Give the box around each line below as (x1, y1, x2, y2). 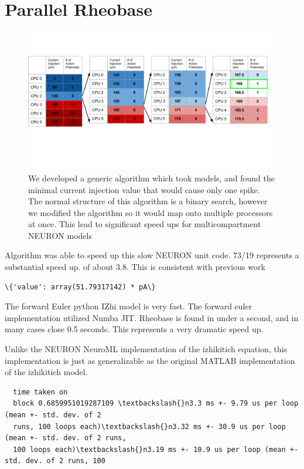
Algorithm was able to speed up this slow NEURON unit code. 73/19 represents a (5, 249, 299, 261)
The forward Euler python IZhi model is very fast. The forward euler (5, 300, 252, 312)
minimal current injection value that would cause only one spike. (28, 183, 260, 195)
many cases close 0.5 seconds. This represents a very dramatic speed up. (5, 323, 264, 335)
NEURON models (28, 229, 92, 241)
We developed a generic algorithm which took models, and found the (28, 171, 275, 184)
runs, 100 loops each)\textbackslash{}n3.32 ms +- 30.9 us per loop (13, 422, 286, 431)
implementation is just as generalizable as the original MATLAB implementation (5, 354, 295, 366)
